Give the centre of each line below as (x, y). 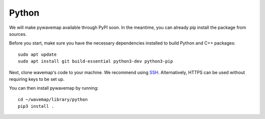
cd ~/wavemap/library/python (53, 99)
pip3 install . (36, 106)
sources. (18, 34)
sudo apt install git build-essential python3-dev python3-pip (95, 61)
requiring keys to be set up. (37, 79)
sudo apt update (37, 54)
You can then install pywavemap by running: (54, 88)
